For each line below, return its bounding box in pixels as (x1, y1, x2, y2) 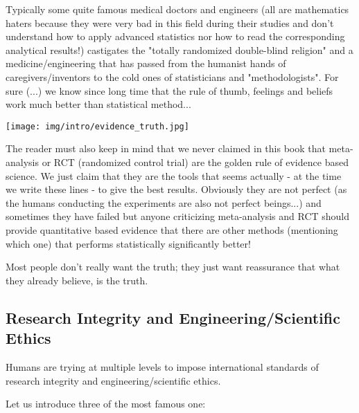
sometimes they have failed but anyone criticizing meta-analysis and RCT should (6, 209, 350, 223)
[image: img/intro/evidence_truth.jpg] (6, 121, 189, 131)
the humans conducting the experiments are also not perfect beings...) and (6, 195, 322, 210)
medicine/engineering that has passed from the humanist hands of (6, 56, 286, 71)
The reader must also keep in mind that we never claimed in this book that (6, 141, 326, 156)
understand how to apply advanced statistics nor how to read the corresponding (6, 29, 345, 44)
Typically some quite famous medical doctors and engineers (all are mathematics (6, 2, 349, 16)
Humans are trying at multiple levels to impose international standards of (6, 359, 319, 374)
